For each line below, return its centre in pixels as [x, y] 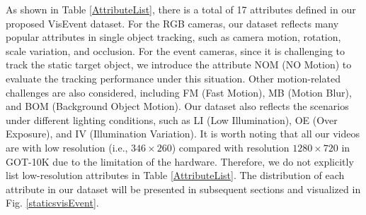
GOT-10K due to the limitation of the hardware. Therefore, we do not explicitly [180, 161]
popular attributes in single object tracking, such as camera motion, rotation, [173, 37]
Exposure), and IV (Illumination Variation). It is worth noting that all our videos [183, 134]
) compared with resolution [230, 147]
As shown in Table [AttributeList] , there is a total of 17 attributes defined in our [181, 9]
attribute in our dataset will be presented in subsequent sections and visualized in [183, 189]
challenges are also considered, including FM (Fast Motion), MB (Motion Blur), [179, 92]
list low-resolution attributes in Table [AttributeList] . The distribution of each [175, 175]
